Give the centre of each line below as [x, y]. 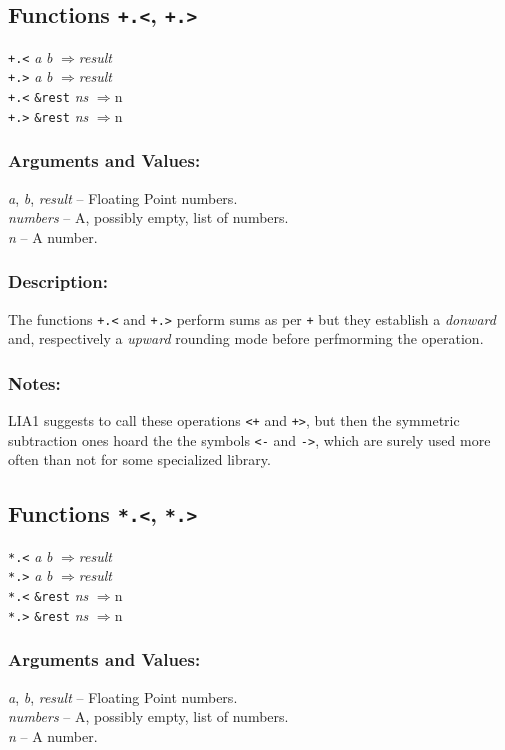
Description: [58, 281]
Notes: [34, 382]
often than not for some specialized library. [139, 459]
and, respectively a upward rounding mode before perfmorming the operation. [246, 338]
